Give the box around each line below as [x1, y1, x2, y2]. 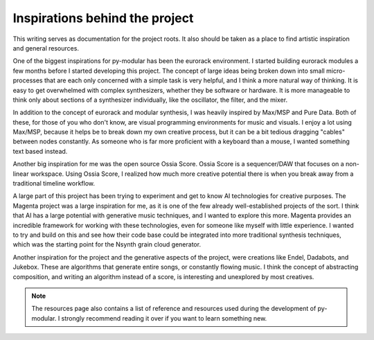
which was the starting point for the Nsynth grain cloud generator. [12, 240, 201, 249]
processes [12, 76, 43, 84]
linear [12, 170, 29, 178]
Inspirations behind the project [12, 10, 194, 26]
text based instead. [12, 147, 68, 155]
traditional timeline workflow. [12, 179, 95, 188]
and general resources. [12, 44, 80, 52]
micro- [326, 66, 346, 75]
